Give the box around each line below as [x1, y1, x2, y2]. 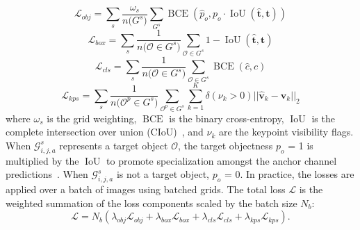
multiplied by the [6, 153, 79, 167]
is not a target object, [116, 167, 209, 181]
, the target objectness [177, 138, 273, 152]
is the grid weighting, [47, 110, 137, 125]
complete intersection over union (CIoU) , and [6, 124, 204, 139]
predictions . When [6, 167, 88, 181]
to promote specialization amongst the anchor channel [106, 153, 337, 167]
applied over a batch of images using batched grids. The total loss [6, 182, 286, 197]
